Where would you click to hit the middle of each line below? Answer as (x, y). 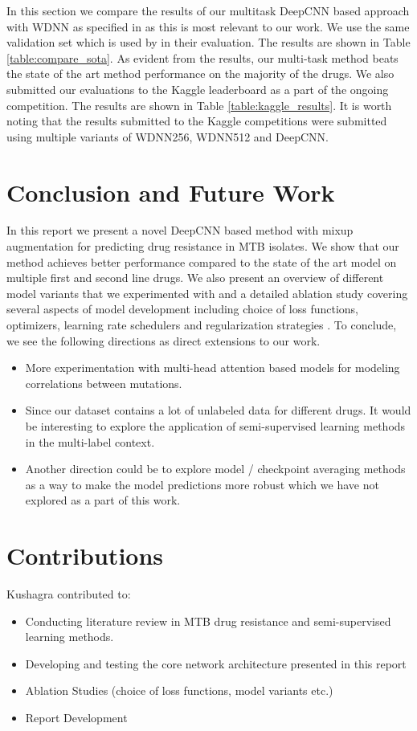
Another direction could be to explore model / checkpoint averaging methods (215, 469)
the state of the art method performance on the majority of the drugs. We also (200, 74)
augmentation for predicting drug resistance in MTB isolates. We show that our (203, 246)
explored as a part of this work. (103, 500)
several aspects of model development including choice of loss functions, (182, 309)
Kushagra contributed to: (69, 594)
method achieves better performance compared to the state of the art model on (202, 261)
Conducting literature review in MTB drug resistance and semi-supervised (208, 621)
